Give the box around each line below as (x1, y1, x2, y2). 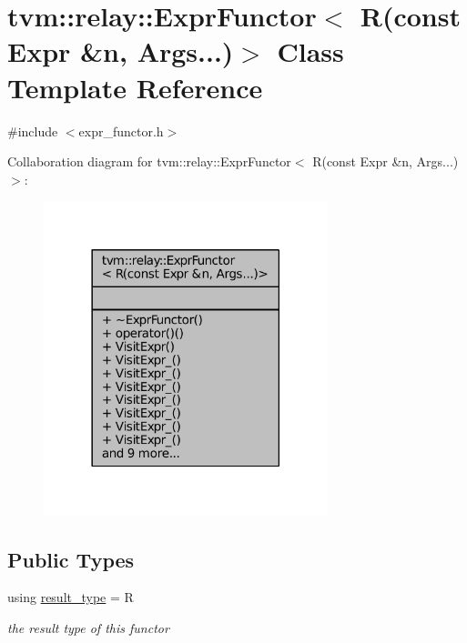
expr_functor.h (78, 121, 164, 140)
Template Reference (7, 68, 263, 105)
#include (7, 121, 58, 140)
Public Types (7, 545, 135, 573)
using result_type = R (7, 588, 134, 607)
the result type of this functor (7, 618, 169, 637)
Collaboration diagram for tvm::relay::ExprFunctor (7, 152, 291, 171)
